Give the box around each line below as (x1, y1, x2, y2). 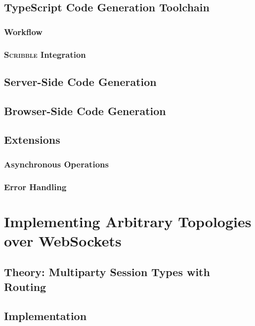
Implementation (4, 308, 87, 323)
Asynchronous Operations (4, 158, 109, 170)
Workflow (4, 25, 42, 38)
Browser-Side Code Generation (4, 103, 166, 118)
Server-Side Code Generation (4, 74, 157, 89)
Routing (4, 279, 46, 294)
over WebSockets (4, 230, 122, 250)
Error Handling (4, 180, 67, 193)
